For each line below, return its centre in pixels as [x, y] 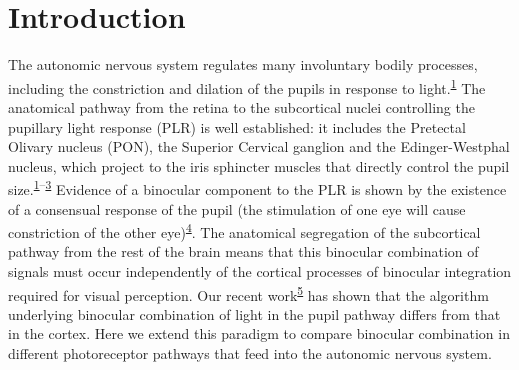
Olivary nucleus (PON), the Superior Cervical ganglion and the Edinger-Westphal [259, 146]
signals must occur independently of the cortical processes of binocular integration [260, 271]
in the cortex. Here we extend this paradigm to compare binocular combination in [259, 333]
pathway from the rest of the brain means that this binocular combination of [243, 251]
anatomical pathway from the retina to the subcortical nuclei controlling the [241, 106]
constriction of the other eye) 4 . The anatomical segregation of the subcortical [244, 230]
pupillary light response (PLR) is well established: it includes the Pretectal [237, 126]
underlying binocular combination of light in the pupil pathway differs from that [254, 313]
